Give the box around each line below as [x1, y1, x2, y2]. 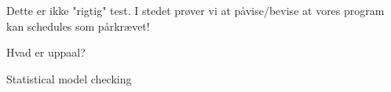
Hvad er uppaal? [6, 44, 86, 61]
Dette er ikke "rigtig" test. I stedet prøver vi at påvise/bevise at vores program [6, 2, 385, 18]
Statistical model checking [6, 70, 132, 86]
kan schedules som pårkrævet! [6, 17, 150, 34]
